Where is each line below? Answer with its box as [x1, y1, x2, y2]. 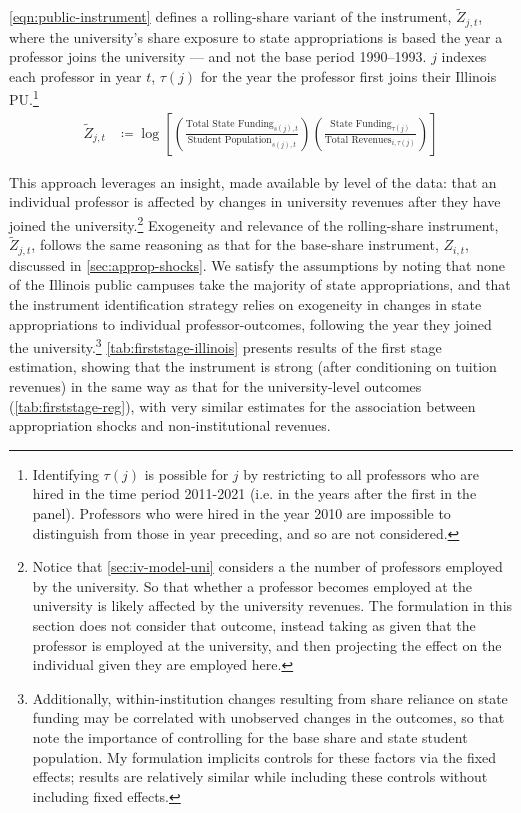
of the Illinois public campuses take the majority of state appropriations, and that [9, 274, 511, 295]
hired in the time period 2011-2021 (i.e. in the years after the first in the [32, 483, 477, 504]
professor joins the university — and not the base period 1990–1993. [9, 46, 427, 67]
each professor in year [9, 65, 142, 86]
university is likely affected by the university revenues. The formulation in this [32, 595, 513, 616]
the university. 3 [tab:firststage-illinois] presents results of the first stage [9, 334, 442, 357]
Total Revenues [324, 134, 392, 145]
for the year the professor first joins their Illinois [200, 65, 497, 86]
